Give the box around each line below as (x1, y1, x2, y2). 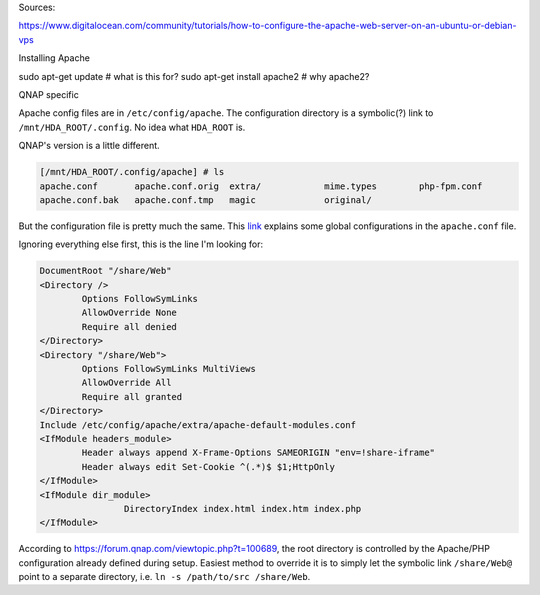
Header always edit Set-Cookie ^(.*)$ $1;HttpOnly (81, 461, 335, 472)
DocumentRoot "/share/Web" (39, 265, 172, 277)
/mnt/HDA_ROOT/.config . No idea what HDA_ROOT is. (18, 121, 246, 133)
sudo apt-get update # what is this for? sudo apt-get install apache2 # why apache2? (18, 70, 370, 82)
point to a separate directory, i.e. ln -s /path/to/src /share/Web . (18, 571, 311, 583)
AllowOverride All (81, 377, 172, 389)
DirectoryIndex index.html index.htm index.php (123, 503, 362, 514)
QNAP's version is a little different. (18, 140, 160, 152)
